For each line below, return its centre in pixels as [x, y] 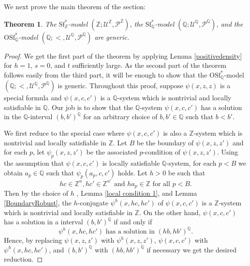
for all [161, 184]
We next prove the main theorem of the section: [75, 6]
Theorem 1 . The [30, 23]
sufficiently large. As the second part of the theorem [149, 65]
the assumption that [34, 163]
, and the [230, 23]
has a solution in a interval [44, 222]
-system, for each [191, 163]
